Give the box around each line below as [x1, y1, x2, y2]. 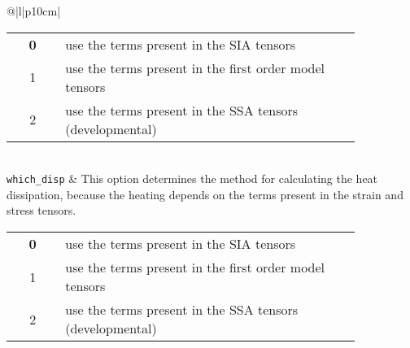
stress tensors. [7, 202, 76, 219]
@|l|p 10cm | [7, 2, 61, 19]
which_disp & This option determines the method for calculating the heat [7, 170, 378, 187]
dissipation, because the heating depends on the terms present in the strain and [7, 185, 403, 202]
